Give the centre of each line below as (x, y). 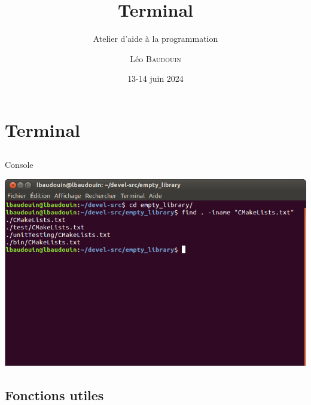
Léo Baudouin (155, 58)
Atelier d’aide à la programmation (155, 39)
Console (19, 165)
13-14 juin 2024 (155, 79)
